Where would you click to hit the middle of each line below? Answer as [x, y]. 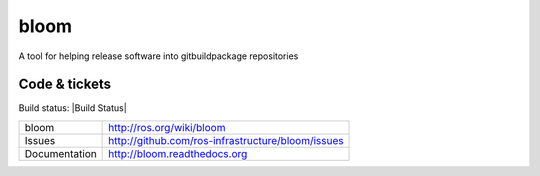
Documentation [60, 153]
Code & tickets [65, 84]
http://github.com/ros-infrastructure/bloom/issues [226, 140]
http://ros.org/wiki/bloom [167, 127]
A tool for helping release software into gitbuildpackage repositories [158, 56]
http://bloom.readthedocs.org [178, 153]
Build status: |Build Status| [72, 108]
